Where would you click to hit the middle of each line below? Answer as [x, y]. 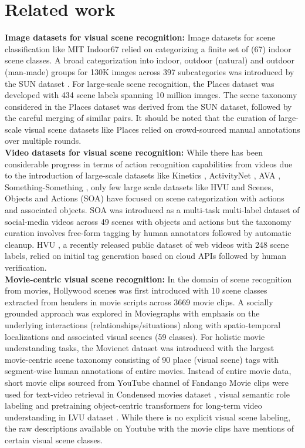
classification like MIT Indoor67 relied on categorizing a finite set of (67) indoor [148, 48]
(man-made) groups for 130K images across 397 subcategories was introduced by [150, 71]
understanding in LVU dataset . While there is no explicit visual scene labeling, [148, 417]
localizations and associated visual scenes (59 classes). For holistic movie [135, 336]
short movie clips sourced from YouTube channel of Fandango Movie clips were [147, 382]
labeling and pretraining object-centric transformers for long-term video [133, 405]
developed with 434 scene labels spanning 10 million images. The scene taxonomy [151, 95]
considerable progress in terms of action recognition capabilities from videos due [149, 164]
